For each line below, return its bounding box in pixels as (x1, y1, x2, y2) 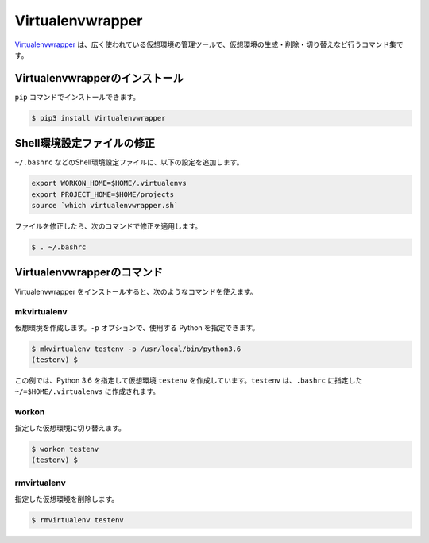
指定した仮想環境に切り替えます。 (14, 423, 126, 433)
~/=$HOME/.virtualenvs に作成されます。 (14, 387, 160, 396)
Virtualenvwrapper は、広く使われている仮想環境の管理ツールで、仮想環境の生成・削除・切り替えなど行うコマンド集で (14, 40, 404, 49)
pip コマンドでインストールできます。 (14, 92, 141, 102)
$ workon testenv (31, 445, 99, 453)
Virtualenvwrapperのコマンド (14, 266, 163, 279)
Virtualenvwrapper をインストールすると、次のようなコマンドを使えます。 (14, 287, 257, 296)
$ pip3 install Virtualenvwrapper (31, 114, 166, 122)
